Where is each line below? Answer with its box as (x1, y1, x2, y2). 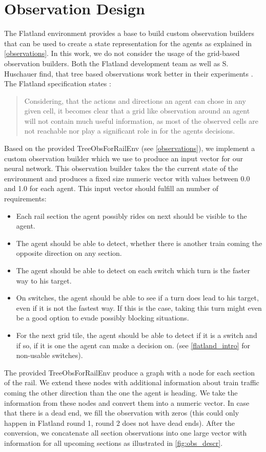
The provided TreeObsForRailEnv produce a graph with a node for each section (4, 367, 255, 378)
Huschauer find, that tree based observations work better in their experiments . (4, 68, 253, 79)
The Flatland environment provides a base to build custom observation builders (4, 28, 255, 39)
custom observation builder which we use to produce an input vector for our (4, 153, 243, 163)
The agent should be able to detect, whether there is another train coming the (16, 237, 262, 248)
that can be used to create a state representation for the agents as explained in (4, 37, 252, 48)
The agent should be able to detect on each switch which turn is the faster (16, 265, 250, 275)
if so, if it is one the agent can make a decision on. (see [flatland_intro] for (16, 340, 250, 350)
